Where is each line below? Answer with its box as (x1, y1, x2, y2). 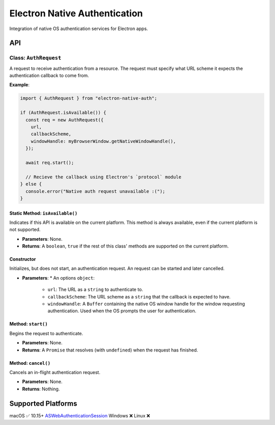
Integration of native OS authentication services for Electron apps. (9, 26, 148, 32)
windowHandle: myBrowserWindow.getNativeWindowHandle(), (31, 138, 176, 144)
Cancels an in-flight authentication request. (9, 369, 100, 375)
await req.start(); (25, 160, 74, 165)
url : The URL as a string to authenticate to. (47, 286, 144, 293)
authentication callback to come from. (9, 72, 89, 79)
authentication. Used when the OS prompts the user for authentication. (47, 308, 197, 314)
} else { (20, 181, 42, 187)
